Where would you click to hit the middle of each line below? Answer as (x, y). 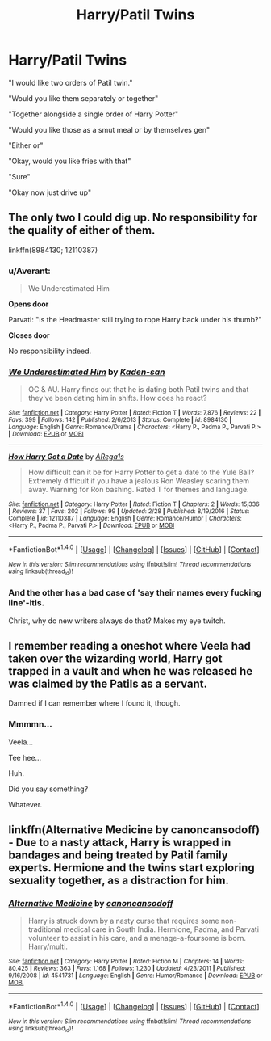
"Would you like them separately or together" (83, 98)
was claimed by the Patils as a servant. (108, 684)
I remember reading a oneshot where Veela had (130, 646)
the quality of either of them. (82, 231)
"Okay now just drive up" (50, 192)
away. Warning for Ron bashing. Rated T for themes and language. (138, 490)
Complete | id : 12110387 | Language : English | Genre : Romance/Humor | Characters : (125, 519)
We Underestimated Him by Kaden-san (87, 372)
